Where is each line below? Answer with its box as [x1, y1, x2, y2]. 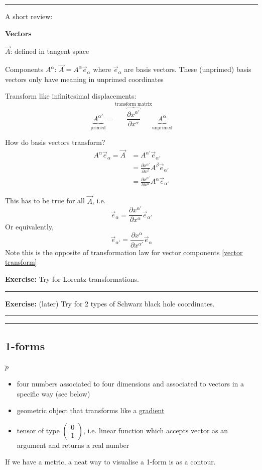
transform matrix [115, 101, 152, 107]
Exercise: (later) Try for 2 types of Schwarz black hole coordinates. [5, 298, 215, 308]
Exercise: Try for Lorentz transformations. [5, 274, 139, 284]
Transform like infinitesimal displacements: [5, 91, 137, 101]
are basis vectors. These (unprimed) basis [124, 64, 251, 74]
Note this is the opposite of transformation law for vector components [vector [5, 247, 243, 257]
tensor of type [17, 425, 60, 435]
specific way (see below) [17, 388, 90, 399]
